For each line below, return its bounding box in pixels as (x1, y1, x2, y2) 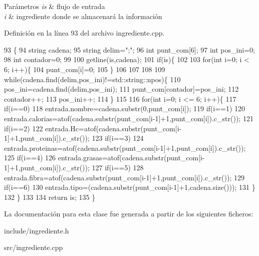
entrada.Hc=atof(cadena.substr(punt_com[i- (45, 123, 182, 133)
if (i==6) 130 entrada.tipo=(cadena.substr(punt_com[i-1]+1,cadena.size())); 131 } (4, 182, 255, 192)
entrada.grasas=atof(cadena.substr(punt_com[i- (58, 152, 205, 163)
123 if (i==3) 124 (92, 133, 144, 143)
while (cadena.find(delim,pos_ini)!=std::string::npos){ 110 (4, 74, 181, 84)
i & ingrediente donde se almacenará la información (4, 11, 162, 21)
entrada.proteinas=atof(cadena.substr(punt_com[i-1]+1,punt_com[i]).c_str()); (4, 142, 246, 153)
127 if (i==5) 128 (92, 162, 144, 172)
